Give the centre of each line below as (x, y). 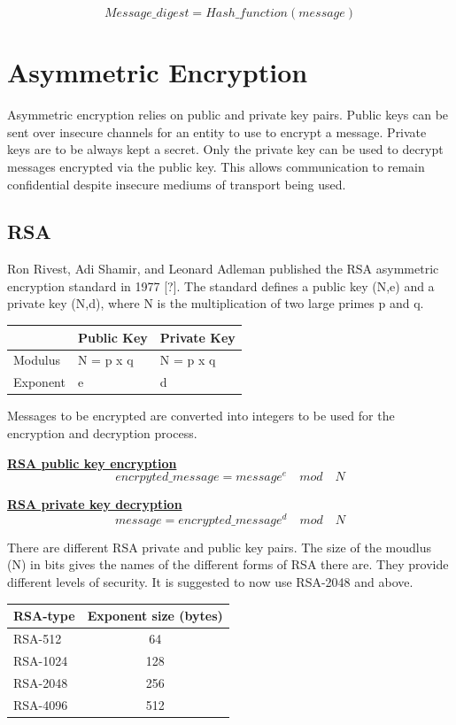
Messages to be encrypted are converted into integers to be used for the (201, 416)
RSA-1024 (41, 660)
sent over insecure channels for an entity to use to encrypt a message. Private (217, 131)
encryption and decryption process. (102, 432)
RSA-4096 (41, 704)
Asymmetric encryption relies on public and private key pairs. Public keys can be (228, 115)
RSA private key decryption (95, 504)
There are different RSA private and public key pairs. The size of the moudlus (219, 547)
